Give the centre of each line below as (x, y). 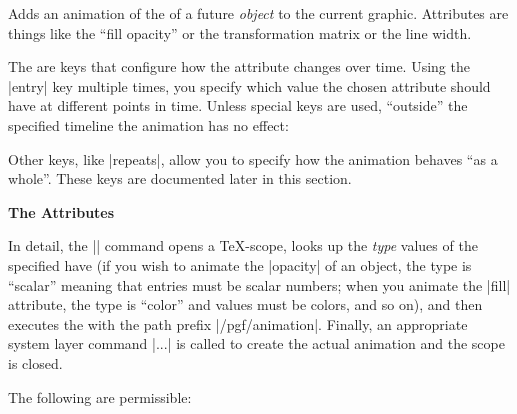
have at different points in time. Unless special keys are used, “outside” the (238, 105)
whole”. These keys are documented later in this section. (180, 178)
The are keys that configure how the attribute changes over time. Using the (239, 66)
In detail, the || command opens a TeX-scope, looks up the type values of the (243, 245)
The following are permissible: (100, 396)
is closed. (35, 362)
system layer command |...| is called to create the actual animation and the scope (256, 343)
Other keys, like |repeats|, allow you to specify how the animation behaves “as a (253, 158)
